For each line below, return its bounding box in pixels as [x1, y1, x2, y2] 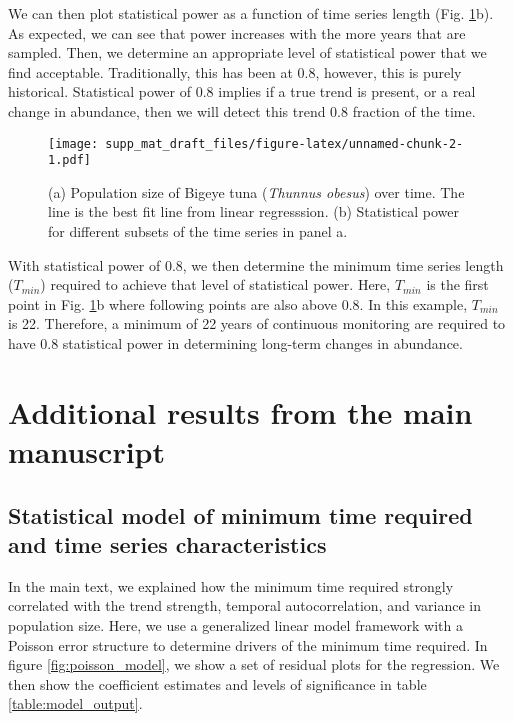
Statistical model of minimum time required [8, 499, 473, 530]
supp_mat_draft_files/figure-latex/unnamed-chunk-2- [105, 136, 464, 151]
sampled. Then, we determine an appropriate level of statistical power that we [8, 42, 487, 63]
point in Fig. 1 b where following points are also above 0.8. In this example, [8, 293, 468, 314]
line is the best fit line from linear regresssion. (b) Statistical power [48, 201, 459, 222]
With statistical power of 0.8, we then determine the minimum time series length [8, 254, 504, 275]
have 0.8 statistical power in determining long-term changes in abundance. [8, 333, 463, 354]
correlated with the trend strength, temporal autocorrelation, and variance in [8, 595, 481, 616]
